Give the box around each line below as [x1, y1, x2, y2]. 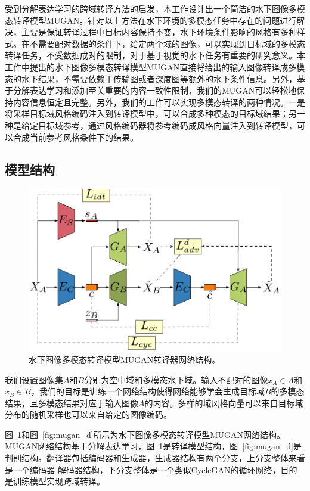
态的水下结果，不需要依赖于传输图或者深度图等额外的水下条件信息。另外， [5, 72, 297, 85]
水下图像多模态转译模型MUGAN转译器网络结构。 [29, 353, 221, 365]
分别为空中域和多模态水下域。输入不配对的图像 [84, 373, 268, 386]
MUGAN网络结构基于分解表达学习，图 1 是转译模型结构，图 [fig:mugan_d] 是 [5, 440, 302, 452]
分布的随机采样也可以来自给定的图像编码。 [5, 408, 172, 421]
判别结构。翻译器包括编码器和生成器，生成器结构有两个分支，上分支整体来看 [5, 452, 305, 464]
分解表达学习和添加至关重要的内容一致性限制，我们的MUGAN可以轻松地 [13, 84, 297, 97]
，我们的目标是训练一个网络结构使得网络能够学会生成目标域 [30, 385, 265, 397]
